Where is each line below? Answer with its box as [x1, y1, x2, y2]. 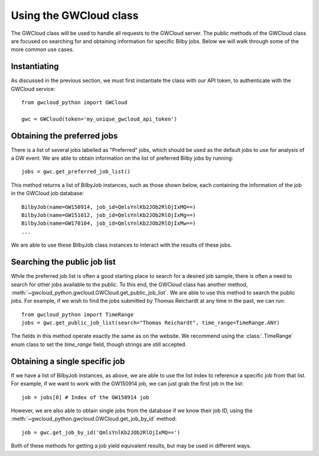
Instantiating [11, 62, 59, 72]
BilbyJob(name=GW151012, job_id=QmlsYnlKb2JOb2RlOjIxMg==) [21, 212, 196, 219]
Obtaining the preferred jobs [11, 131, 118, 141]
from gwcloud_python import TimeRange [21, 311, 134, 318]
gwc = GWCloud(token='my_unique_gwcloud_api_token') [21, 115, 177, 122]
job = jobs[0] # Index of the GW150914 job [21, 394, 149, 400]
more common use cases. [11, 46, 74, 53]
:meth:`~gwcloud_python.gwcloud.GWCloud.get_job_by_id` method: [11, 415, 177, 422]
